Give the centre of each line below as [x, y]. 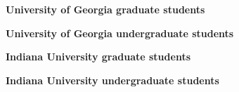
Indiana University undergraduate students [112, 80]
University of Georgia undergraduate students [120, 33]
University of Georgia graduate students [105, 9]
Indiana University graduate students [98, 57]
